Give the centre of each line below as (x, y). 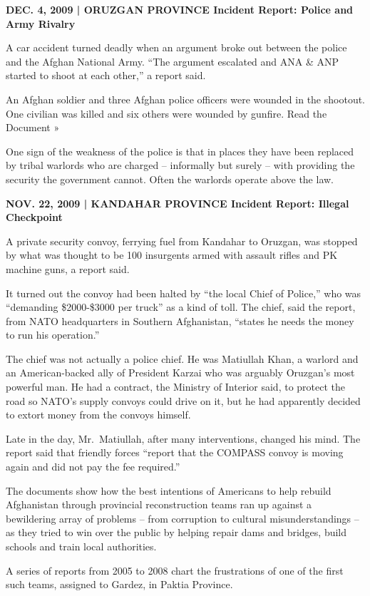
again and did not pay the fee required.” (93, 467)
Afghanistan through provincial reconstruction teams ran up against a (159, 504)
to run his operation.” (53, 335)
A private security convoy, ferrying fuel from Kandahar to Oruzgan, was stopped (182, 241)
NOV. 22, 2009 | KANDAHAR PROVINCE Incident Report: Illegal (178, 203)
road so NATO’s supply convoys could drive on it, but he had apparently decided (183, 400)
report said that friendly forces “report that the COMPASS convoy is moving (175, 452)
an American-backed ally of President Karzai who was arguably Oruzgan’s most (180, 372)
